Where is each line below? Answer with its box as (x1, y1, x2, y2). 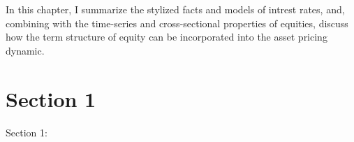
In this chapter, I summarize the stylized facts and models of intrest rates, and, (6, 2, 345, 16)
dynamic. (6, 43, 45, 57)
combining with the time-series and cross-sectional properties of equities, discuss (6, 15, 348, 30)
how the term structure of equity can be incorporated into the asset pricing (6, 29, 327, 44)
